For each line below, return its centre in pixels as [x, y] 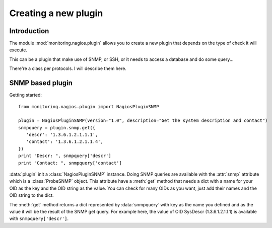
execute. [18, 50]
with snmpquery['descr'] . [39, 218]
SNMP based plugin [41, 83]
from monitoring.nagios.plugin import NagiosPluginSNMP [89, 106]
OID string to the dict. [31, 195]
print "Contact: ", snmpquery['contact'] [70, 163]
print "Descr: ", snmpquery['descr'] [65, 156]
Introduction [29, 31]
